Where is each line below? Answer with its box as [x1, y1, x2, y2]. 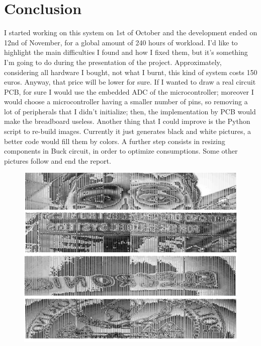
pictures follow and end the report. [4, 155, 111, 166]
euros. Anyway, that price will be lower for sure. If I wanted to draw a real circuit [4, 77, 256, 87]
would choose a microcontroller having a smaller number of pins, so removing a [4, 96, 248, 107]
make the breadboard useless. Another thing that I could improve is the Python [4, 116, 250, 126]
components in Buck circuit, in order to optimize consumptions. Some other [4, 146, 238, 156]
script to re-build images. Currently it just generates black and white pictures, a [4, 126, 251, 136]
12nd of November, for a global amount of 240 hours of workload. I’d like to [4, 37, 238, 47]
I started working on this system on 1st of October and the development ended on [4, 27, 257, 38]
